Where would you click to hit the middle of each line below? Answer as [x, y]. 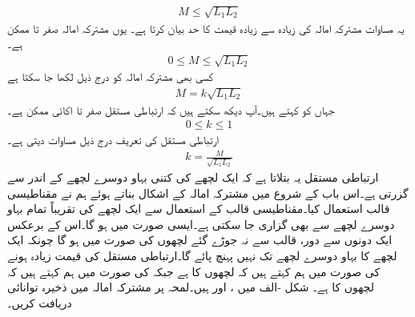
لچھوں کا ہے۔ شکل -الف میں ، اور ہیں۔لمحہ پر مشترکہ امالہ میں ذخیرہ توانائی [191, 287]
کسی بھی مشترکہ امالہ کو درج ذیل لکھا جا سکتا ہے [111, 76]
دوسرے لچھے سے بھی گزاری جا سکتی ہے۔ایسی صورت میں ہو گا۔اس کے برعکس [201, 224]
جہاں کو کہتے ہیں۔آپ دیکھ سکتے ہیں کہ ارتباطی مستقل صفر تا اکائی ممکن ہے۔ [171, 109]
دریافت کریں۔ [40, 302]
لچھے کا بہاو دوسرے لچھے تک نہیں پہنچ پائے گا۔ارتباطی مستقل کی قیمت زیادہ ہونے [202, 255]
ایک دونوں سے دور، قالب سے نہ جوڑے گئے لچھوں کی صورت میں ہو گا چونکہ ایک [200, 240]
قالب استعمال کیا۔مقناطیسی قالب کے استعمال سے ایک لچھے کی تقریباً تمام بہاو [199, 209]
